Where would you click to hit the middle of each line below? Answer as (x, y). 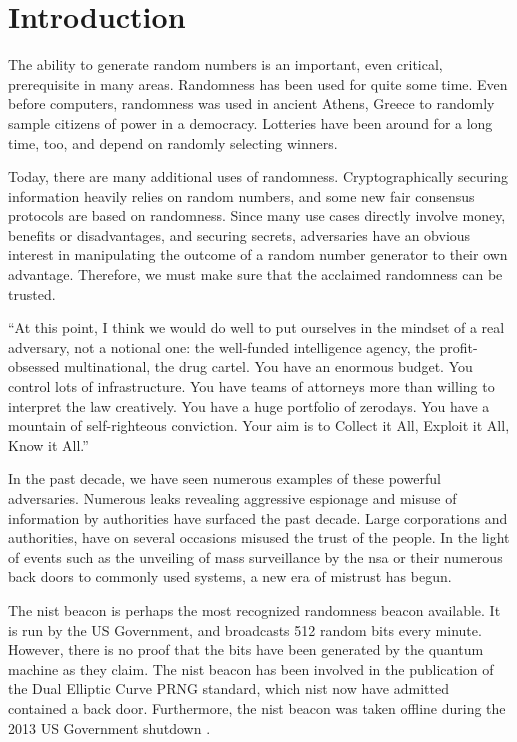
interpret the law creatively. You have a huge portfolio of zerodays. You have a (249, 405)
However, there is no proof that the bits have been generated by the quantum (246, 649)
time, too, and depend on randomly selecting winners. (173, 142)
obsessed (34, 366)
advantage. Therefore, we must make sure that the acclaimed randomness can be (255, 274)
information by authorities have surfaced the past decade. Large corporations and (258, 517)
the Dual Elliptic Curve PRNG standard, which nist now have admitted (228, 688)
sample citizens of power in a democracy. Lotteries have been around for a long (250, 122)
